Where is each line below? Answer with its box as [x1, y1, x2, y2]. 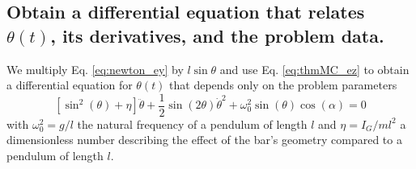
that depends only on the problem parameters [169, 76, 397, 93]
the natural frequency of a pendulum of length [77, 115, 308, 132]
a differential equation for [6, 76, 133, 93]
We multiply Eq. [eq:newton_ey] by [6, 60, 184, 77]
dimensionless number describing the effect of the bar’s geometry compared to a [6, 131, 402, 148]
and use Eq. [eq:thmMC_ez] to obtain [219, 60, 410, 77]
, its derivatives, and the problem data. [50, 23, 384, 47]
